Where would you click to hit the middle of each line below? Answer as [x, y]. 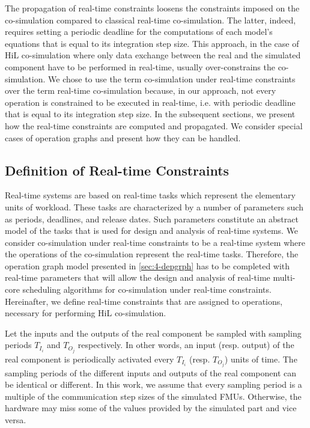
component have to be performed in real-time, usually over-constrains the [140, 66]
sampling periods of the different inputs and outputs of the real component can [151, 372]
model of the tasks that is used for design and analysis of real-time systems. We [152, 231]
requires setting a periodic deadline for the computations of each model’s [139, 32]
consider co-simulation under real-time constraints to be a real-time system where [155, 242]
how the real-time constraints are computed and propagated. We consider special [154, 125]
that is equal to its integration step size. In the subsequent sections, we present [150, 114]
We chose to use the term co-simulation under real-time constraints [172, 78]
